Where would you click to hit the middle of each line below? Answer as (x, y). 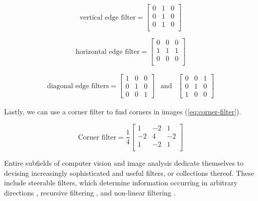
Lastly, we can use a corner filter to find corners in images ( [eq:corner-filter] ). (123, 112)
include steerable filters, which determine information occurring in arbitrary (121, 183)
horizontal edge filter (108, 52)
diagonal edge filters (78, 86)
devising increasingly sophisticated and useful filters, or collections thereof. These (129, 173)
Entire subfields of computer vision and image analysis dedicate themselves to (124, 163)
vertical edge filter (108, 17)
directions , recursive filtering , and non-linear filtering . (90, 192)
